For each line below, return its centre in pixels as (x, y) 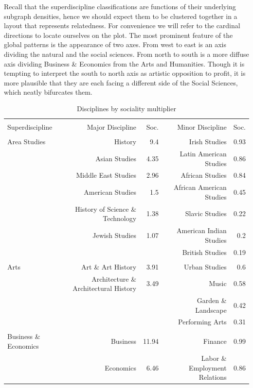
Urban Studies (205, 266)
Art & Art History (109, 266)
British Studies (204, 252)
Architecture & (114, 278)
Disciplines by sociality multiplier (126, 108)
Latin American (203, 153)
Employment (208, 367)
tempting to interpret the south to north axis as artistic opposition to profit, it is (125, 73)
